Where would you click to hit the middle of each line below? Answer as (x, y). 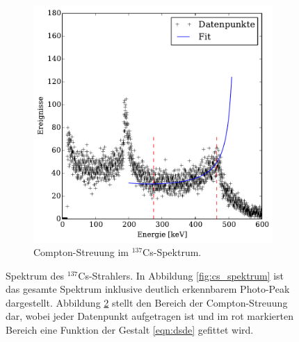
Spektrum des (35, 275)
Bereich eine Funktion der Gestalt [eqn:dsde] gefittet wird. (130, 330)
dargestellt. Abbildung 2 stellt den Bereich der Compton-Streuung (147, 302)
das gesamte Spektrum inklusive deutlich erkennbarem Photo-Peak (148, 289)
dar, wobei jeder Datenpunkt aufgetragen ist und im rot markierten (149, 316)
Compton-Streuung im (81, 252)
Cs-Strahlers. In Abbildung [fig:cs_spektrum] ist (181, 275)
